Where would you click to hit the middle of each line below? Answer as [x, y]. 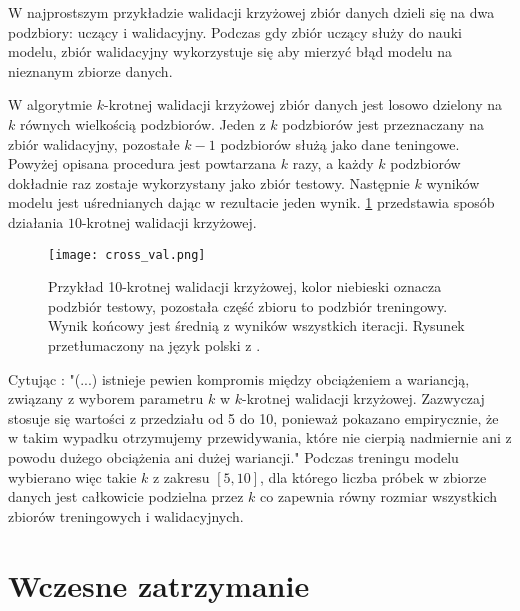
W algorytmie [50, 104]
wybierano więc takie [72, 476]
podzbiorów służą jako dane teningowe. [340, 143]
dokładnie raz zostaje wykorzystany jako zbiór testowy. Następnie [209, 182]
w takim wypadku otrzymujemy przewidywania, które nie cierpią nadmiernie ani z [260, 437]
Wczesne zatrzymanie [159, 584]
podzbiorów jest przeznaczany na [383, 123]
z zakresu [181, 476]
